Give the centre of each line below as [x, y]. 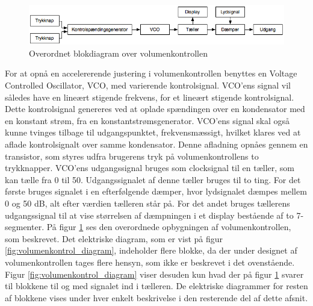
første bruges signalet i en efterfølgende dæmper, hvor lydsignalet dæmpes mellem [156, 191]
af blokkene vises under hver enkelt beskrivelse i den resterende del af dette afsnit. [156, 297]
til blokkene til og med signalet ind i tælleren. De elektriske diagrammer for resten [156, 286]
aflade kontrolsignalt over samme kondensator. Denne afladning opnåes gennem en [156, 144]
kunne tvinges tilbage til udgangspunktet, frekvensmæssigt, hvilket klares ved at [153, 132]
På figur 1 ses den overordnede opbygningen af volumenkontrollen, [169, 227]
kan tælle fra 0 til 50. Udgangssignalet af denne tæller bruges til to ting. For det [153, 179]
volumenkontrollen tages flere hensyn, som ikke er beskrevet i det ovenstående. [150, 262]
